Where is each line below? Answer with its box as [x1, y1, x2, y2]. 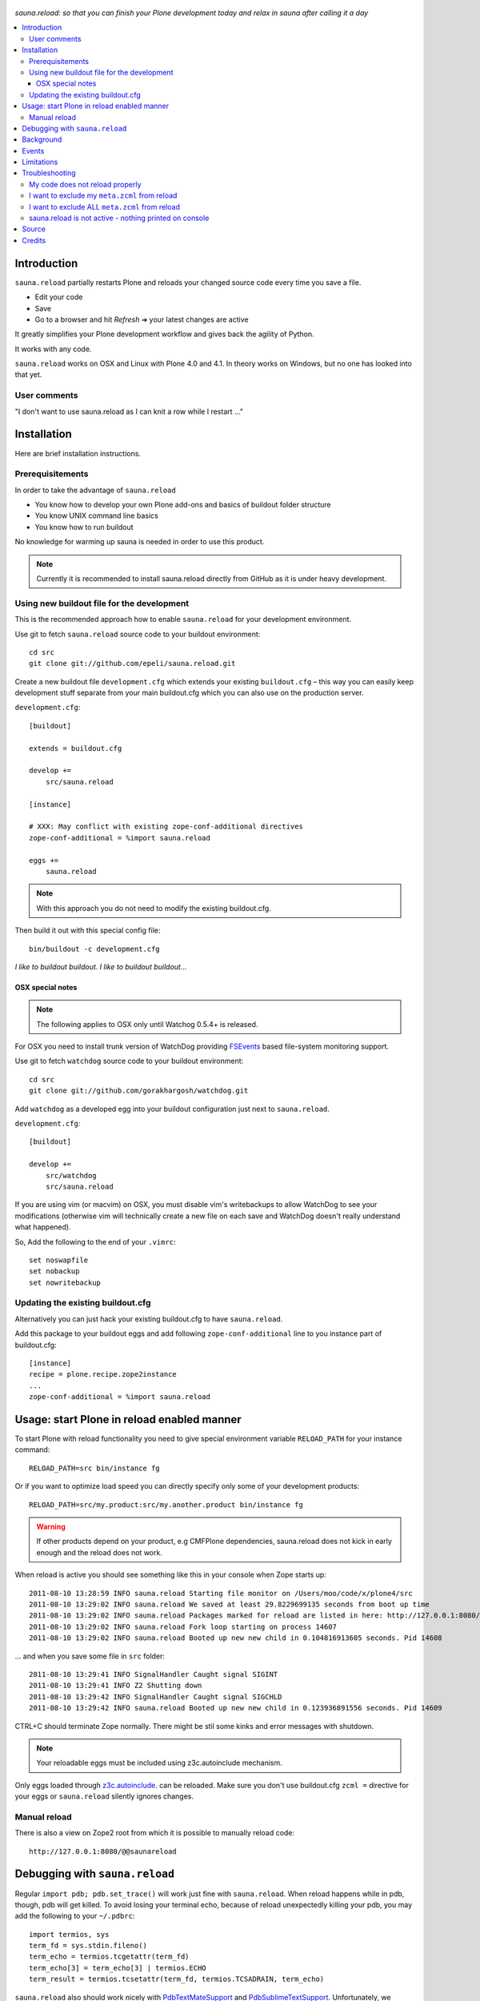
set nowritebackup [29, 1277, 102, 1287]
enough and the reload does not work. [36, 1547, 163, 1557]
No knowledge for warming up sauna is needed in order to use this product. [14, 537, 265, 547]
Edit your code [34, 292, 83, 302]
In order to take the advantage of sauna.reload [14, 485, 176, 495]
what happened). [14, 1222, 71, 1232]
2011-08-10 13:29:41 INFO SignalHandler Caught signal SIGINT [29, 1670, 278, 1678]
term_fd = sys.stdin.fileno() [29, 1941, 148, 1951]
